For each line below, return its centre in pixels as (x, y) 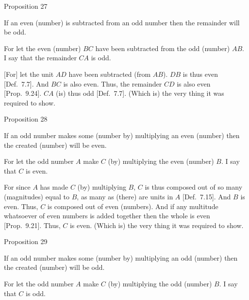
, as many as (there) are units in (125, 196)
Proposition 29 (26, 241)
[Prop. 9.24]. (23, 93)
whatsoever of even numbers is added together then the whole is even (107, 216)
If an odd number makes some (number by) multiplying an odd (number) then (121, 257)
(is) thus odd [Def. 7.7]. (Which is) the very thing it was (140, 93)
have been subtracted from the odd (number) (163, 48)
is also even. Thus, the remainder (113, 83)
